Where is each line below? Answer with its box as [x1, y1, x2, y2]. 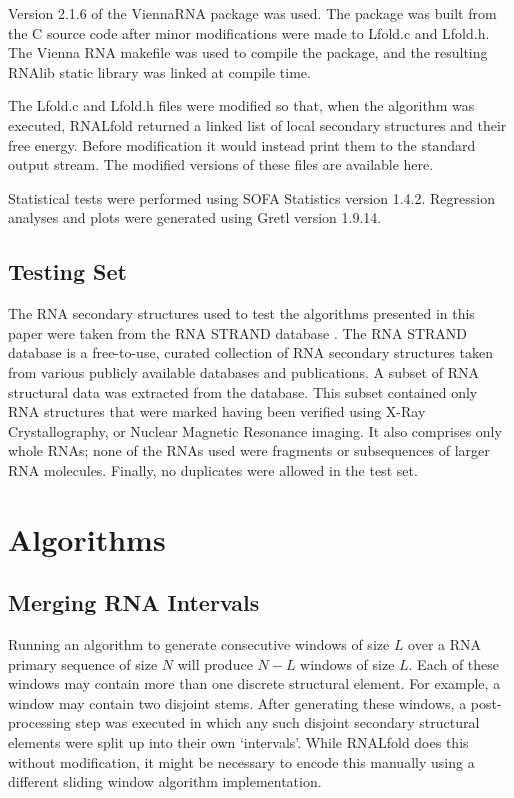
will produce [177, 653, 253, 674]
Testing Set [8, 256, 127, 287]
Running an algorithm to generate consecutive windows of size [8, 634, 390, 655]
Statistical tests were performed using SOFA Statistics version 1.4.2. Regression [8, 187, 495, 208]
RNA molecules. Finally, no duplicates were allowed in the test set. [8, 459, 418, 480]
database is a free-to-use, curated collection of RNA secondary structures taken [8, 342, 493, 363]
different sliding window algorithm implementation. [8, 771, 322, 792]
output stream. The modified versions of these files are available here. [8, 154, 434, 175]
